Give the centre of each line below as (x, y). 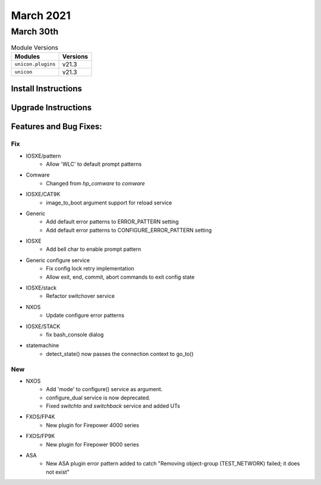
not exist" (58, 472)
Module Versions (35, 48)
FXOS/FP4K (40, 417)
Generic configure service (58, 260)
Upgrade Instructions (51, 108)
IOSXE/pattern (43, 156)
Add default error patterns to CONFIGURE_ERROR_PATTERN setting (129, 230)
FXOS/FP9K (40, 436)
